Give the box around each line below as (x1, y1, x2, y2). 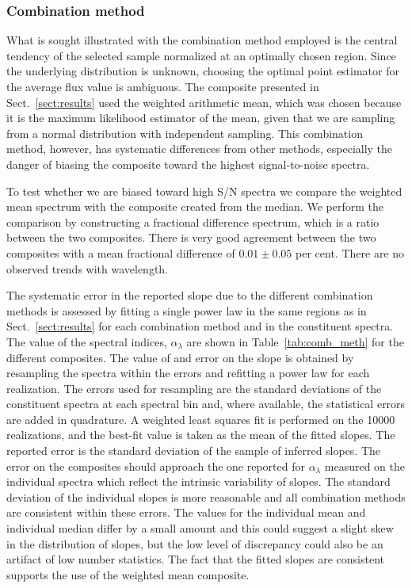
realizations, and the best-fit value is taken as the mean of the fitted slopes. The (6, 426, 395, 443)
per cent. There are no (296, 244, 405, 261)
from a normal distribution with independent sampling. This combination (6, 124, 363, 141)
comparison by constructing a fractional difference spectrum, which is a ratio (6, 213, 380, 230)
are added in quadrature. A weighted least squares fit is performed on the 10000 (6, 410, 395, 427)
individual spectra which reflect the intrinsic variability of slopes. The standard (6, 473, 391, 490)
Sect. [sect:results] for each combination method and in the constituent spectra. (6, 318, 394, 334)
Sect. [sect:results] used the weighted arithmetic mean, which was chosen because (6, 94, 402, 110)
